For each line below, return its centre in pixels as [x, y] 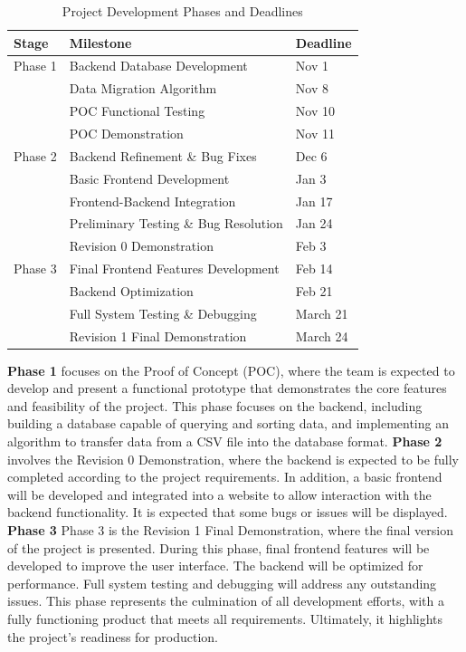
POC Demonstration [126, 133]
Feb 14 [314, 268]
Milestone [100, 42]
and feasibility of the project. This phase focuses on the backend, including [215, 405]
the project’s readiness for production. [113, 636]
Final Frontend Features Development [174, 268]
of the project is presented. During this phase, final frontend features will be [219, 547]
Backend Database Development [158, 66]
